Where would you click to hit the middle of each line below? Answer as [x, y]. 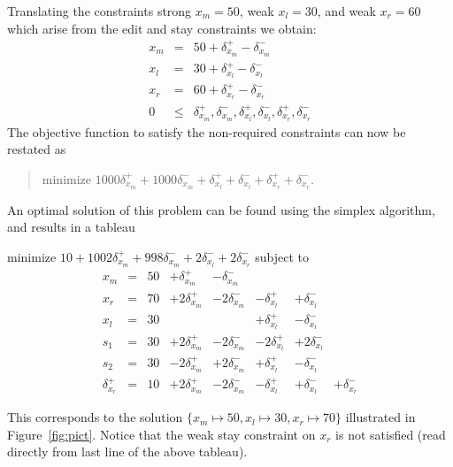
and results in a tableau [71, 227]
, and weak [346, 11]
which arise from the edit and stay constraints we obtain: [162, 28]
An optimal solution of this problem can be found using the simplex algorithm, [221, 209]
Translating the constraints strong [100, 11]
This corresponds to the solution [95, 417]
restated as [37, 149]
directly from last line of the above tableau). [127, 452]
